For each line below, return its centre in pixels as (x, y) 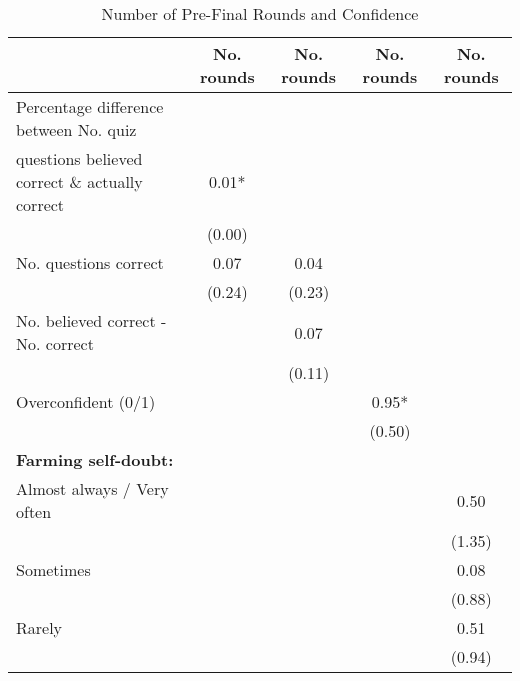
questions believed (79, 158)
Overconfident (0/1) (86, 401)
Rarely (39, 627)
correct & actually (79, 181)
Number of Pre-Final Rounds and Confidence (260, 13)
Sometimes (53, 569)
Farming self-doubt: (95, 459)
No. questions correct (90, 262)
